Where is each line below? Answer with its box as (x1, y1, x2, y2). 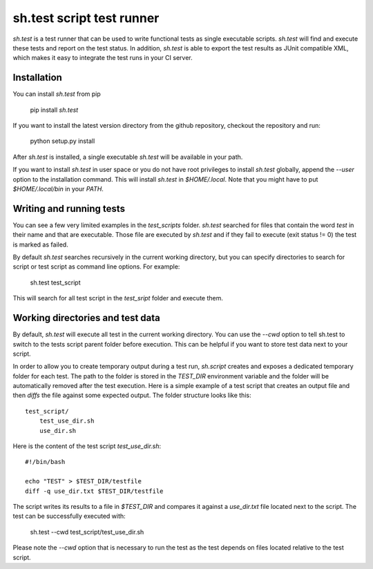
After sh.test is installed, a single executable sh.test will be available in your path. (12, 153, 243, 161)
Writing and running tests (12, 202, 126, 214)
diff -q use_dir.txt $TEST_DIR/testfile (25, 487, 164, 495)
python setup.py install (30, 137, 95, 145)
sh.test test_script (30, 278, 81, 287)
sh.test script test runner (12, 10, 160, 26)
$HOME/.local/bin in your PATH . (12, 184, 104, 193)
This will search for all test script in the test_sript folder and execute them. (12, 294, 224, 302)
